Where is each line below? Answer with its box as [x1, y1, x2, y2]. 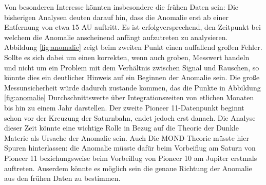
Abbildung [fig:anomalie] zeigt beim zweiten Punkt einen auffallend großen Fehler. [4, 42, 262, 52]
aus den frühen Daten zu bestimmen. [4, 173, 121, 183]
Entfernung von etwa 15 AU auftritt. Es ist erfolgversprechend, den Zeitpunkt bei [4, 22, 261, 32]
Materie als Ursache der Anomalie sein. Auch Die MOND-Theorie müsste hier [4, 132, 249, 143]
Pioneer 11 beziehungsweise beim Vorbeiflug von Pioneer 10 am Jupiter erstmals [4, 152, 257, 163]
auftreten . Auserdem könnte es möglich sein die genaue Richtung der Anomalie [4, 162, 252, 173]
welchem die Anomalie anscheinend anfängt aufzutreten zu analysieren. [4, 31, 228, 42]
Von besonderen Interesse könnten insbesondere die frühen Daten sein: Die [4, 2, 239, 12]
